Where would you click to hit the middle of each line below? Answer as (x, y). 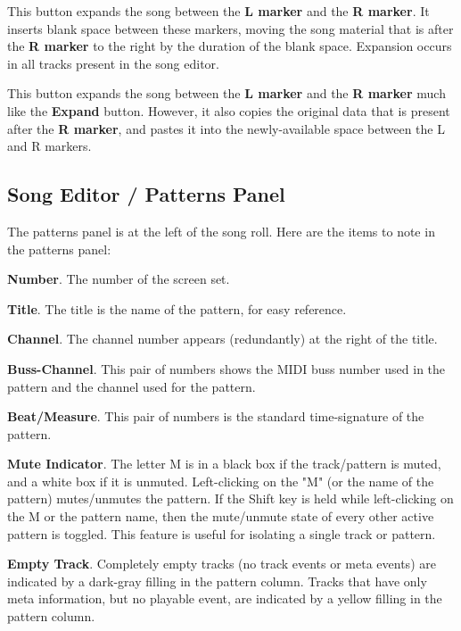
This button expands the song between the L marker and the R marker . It (218, 11)
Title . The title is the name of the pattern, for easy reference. (177, 308)
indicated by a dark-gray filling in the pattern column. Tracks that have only (217, 581)
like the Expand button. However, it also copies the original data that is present (229, 110)
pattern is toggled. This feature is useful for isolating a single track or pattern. (222, 533)
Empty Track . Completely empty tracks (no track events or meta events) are (222, 564)
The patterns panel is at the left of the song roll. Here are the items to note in (221, 231)
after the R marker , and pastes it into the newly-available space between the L (226, 128)
